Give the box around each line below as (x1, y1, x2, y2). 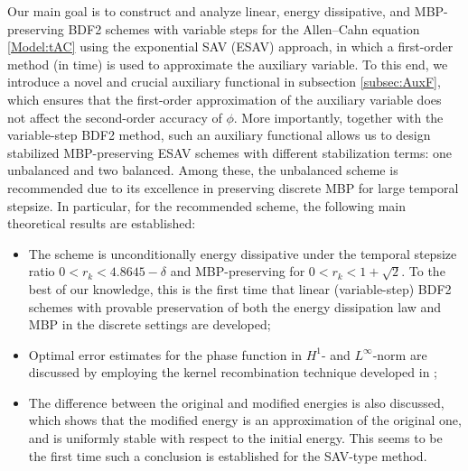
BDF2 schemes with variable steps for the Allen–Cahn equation (68, 19, 420, 38)
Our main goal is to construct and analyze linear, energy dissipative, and (7, 2, 411, 20)
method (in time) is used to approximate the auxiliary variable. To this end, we (7, 54, 448, 73)
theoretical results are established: (7, 214, 196, 233)
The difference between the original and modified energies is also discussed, (28, 392, 445, 411)
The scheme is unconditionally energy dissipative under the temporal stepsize (28, 244, 457, 263)
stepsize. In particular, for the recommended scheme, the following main (7, 196, 406, 215)
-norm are (372, 345, 427, 364)
